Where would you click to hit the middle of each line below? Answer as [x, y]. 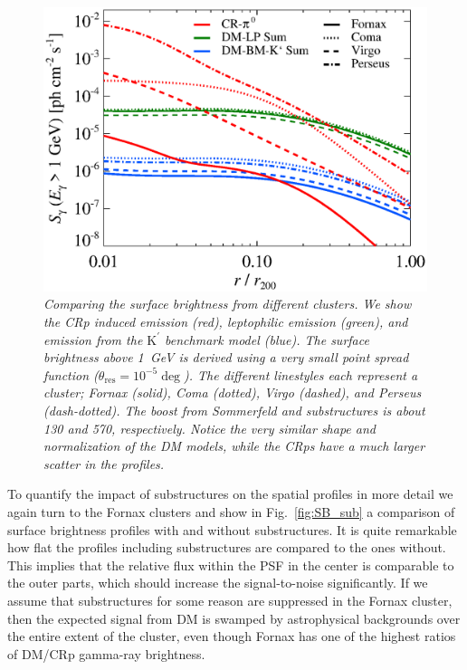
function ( [71, 374]
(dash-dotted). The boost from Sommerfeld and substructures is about [234, 411]
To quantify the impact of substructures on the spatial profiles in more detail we [230, 494]
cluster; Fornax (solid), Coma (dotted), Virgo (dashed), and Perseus [233, 392]
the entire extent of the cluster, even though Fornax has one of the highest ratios [232, 636]
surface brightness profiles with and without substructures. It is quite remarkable [232, 529]
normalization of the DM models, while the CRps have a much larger [234, 446]
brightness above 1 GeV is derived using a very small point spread [226, 357]
